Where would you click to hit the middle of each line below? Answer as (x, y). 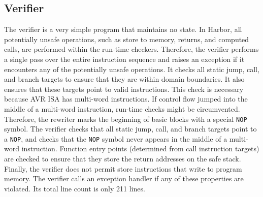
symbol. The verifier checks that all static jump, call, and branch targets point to (130, 129)
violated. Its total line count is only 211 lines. (75, 188)
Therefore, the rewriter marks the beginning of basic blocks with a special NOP (126, 119)
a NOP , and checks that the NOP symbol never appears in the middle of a (116, 138)
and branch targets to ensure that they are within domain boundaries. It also (124, 79)
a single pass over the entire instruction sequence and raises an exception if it (124, 59)
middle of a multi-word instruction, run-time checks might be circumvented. (122, 108)
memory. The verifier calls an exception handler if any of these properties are (124, 178)
